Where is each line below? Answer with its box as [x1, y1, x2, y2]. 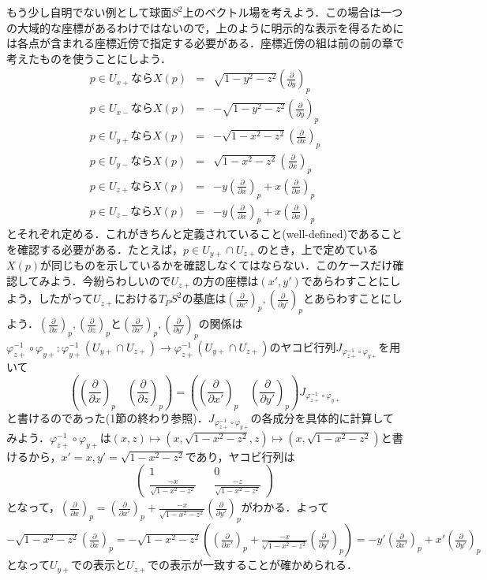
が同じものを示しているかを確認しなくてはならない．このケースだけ [40, 257, 393, 273]
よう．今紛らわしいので [50, 272, 171, 288]
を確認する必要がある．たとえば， [6, 240, 183, 257]
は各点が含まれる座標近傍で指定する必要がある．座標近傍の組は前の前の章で [6, 35, 404, 51]
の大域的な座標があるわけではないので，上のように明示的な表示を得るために [6, 19, 404, 35]
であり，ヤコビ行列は [185, 448, 295, 464]
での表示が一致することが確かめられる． [148, 556, 358, 573]
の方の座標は [192, 272, 259, 288]
